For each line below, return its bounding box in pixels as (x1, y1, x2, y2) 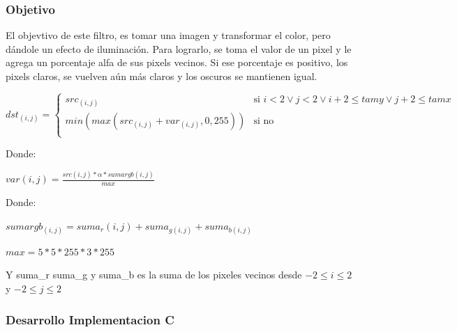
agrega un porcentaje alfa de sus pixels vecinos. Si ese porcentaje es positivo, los (6, 55, 348, 70)
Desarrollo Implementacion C (6, 310, 174, 328)
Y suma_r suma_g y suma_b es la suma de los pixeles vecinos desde (6, 267, 302, 282)
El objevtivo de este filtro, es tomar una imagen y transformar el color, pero (6, 28, 331, 42)
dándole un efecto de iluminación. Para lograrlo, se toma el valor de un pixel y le (6, 41, 352, 56)
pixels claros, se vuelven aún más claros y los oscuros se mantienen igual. (6, 69, 317, 83)
